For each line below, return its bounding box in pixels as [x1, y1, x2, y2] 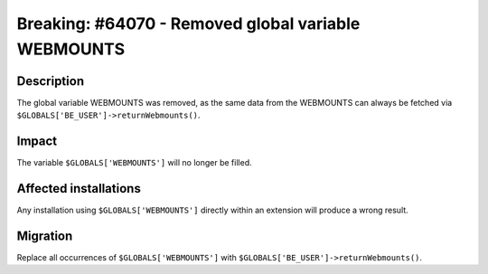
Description [16, 73, 85, 89]
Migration [16, 228, 73, 243]
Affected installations [16, 181, 142, 196]
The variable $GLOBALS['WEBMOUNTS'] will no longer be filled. [16, 157, 252, 168]
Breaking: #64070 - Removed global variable [16, 14, 361, 33]
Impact [16, 134, 58, 149]
